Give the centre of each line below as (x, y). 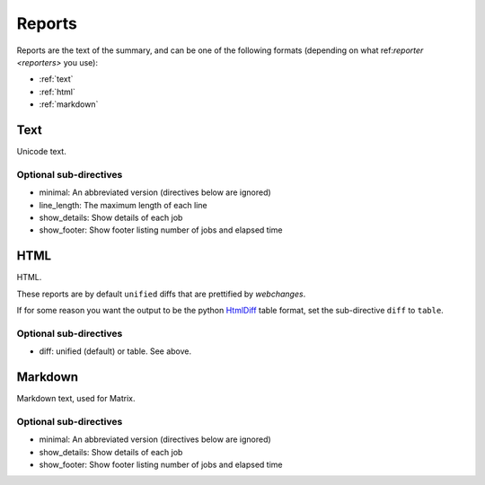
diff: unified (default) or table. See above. (115, 351)
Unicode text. (41, 152)
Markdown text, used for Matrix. (76, 399)
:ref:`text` (56, 79)
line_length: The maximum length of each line (123, 205)
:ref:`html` (57, 92)
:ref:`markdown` (69, 104)
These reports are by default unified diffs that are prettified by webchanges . (161, 294)
